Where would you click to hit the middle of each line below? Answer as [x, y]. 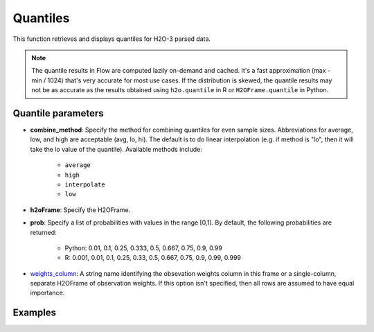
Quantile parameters [58, 113]
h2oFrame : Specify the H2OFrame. [80, 210]
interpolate [85, 184]
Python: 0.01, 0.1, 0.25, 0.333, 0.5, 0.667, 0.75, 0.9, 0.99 [144, 248]
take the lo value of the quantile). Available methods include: [116, 149]
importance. [47, 293]
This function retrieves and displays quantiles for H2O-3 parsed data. [112, 39]
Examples [35, 313]
